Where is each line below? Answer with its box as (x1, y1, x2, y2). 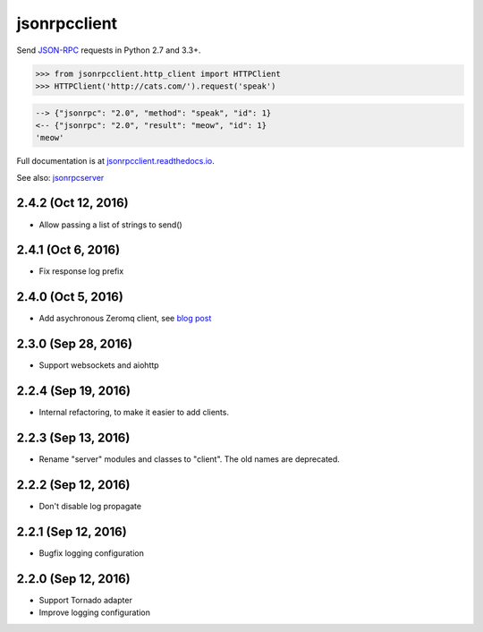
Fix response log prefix (38, 266, 124, 277)
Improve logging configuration (38, 607, 151, 618)
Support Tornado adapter (38, 594, 133, 605)
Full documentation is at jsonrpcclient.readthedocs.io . (16, 156, 215, 167)
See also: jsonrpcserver (16, 172, 105, 183)
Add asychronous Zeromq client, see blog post (38, 313, 212, 324)
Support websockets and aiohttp (38, 360, 160, 371)
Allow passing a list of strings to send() (38, 219, 182, 230)
